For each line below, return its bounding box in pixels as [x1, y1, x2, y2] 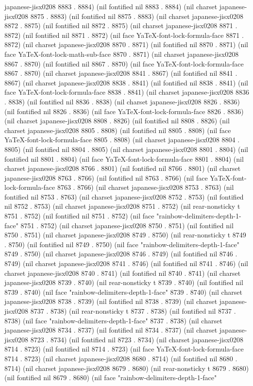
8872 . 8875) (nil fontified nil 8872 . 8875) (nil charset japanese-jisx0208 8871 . [4, 20, 237, 31]
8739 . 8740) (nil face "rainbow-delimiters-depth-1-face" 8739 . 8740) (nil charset [4, 286, 242, 297]
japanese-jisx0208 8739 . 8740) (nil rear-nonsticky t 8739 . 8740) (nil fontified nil [4, 277, 243, 287]
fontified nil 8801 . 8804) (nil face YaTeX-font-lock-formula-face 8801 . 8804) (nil [4, 153, 244, 164]
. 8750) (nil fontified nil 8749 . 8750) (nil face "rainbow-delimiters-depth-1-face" [4, 239, 239, 249]
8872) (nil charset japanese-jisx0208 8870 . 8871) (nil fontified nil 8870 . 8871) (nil [4, 39, 248, 50]
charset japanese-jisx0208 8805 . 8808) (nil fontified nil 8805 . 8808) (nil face [4, 125, 231, 135]
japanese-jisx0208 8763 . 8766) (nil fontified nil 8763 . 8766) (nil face [4, 172, 208, 183]
